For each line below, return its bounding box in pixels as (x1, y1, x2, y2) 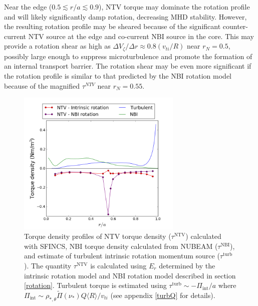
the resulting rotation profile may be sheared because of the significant (4, 21, 221, 32)
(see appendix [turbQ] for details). (110, 290, 215, 300)
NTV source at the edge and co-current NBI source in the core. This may (28, 31, 254, 41)
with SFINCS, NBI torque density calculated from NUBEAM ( (24, 240, 218, 251)
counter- (222, 21, 248, 32)
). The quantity (24, 260, 72, 271)
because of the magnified (4, 80, 80, 91)
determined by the (159, 260, 215, 271)
